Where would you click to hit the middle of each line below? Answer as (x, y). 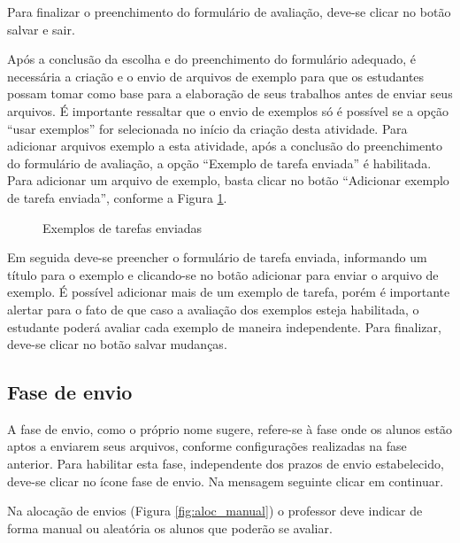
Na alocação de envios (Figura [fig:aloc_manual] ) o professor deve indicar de (215, 511)
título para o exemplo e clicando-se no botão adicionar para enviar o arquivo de (223, 274)
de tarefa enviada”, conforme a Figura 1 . (117, 197)
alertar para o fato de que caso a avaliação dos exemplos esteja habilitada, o (213, 309)
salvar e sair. (41, 29)
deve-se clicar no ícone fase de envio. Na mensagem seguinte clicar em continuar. (226, 481)
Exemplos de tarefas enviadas (123, 227)
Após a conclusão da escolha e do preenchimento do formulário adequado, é (211, 59)
